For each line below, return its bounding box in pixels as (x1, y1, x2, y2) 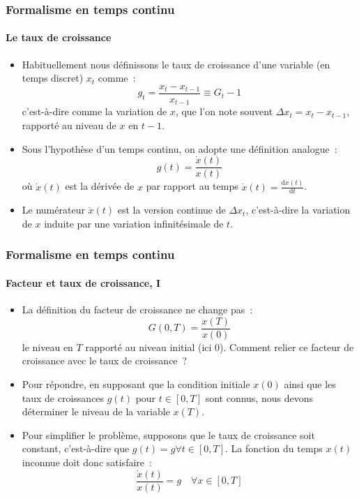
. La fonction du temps (224, 441, 323, 456)
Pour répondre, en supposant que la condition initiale (22, 377, 250, 391)
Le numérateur (22, 202, 85, 217)
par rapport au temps (146, 179, 238, 193)
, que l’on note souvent (175, 104, 273, 119)
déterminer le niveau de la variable (22, 404, 170, 419)
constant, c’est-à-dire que (22, 441, 130, 456)
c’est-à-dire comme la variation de (22, 104, 167, 119)
